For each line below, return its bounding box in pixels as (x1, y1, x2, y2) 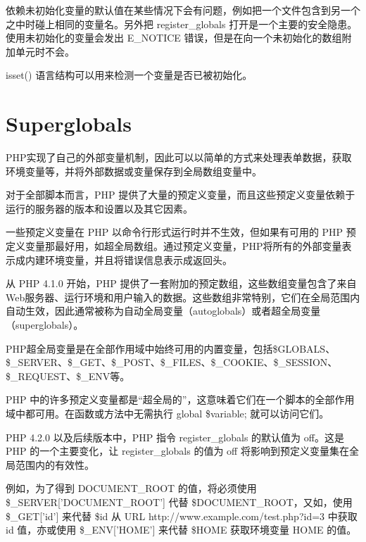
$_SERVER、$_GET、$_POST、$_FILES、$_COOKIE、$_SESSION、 (6, 355, 338, 370)
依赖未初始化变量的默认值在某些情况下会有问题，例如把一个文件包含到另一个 (6, 3, 360, 17)
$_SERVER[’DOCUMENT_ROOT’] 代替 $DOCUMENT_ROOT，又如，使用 (6, 494, 353, 509)
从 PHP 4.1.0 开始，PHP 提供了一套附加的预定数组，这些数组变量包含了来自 (6, 276, 357, 291)
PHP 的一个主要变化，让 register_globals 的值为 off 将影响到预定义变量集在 (6, 443, 349, 458)
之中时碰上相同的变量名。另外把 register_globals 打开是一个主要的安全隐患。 (6, 16, 358, 31)
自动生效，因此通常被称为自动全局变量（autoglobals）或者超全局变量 (6, 303, 321, 318)
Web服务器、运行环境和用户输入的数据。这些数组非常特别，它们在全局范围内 (6, 289, 360, 304)
